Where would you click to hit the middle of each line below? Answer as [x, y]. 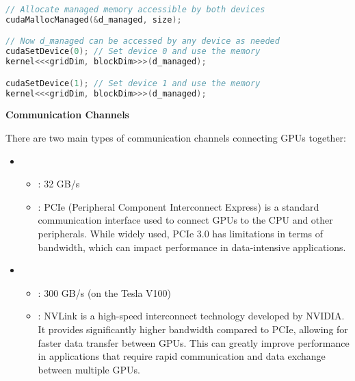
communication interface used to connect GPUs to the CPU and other [185, 220]
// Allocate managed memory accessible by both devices [135, 10]
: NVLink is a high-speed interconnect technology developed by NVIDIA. [191, 316]
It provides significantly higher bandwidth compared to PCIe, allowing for [193, 329]
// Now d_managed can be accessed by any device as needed [143, 41]
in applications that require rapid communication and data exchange [182, 356]
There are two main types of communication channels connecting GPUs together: [176, 138]
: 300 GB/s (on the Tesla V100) [105, 292]
